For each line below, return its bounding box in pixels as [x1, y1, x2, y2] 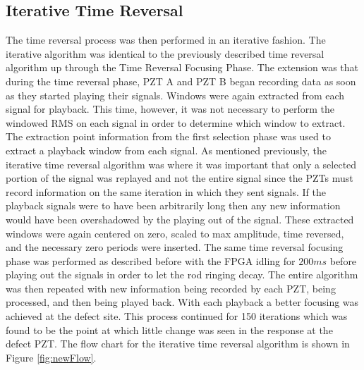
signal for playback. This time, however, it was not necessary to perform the [6, 101, 335, 116]
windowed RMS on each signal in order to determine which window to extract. [6, 115, 346, 130]
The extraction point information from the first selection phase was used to [6, 129, 331, 144]
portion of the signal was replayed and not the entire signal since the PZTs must [6, 171, 353, 185]
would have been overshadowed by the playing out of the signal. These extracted [6, 211, 354, 226]
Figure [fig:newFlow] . [6, 350, 97, 364]
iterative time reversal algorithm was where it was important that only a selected [6, 156, 357, 171]
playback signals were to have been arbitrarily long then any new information [6, 198, 341, 213]
